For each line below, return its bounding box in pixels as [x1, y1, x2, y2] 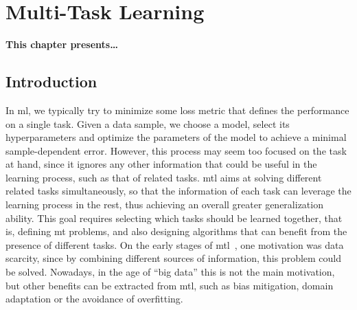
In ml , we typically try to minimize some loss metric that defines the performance [5, 102, 349, 117]
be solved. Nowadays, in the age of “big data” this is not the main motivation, [5, 265, 335, 279]
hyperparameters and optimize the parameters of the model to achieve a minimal [5, 130, 347, 144]
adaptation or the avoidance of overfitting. [5, 291, 183, 306]
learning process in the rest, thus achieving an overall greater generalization [5, 197, 323, 212]
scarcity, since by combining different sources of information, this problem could [5, 251, 342, 265]
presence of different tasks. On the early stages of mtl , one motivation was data [5, 237, 344, 252]
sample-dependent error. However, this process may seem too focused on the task [5, 143, 347, 157]
